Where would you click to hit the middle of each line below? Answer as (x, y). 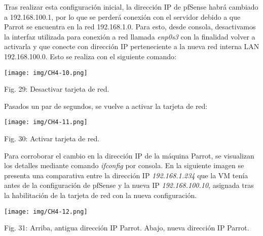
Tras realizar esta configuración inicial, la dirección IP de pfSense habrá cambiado (131, 7)
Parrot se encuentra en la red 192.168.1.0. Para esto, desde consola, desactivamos (130, 27)
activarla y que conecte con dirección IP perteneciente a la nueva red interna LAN (132, 46)
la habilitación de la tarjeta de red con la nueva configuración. (101, 195)
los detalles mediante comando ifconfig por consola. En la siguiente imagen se (124, 165)
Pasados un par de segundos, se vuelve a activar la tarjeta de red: (106, 106)
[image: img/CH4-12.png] (46, 211)
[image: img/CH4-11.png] (46, 122)
